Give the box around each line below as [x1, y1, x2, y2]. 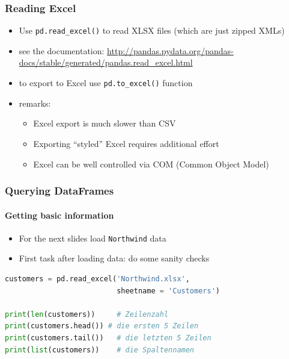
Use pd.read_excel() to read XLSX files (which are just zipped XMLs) [19, 24, 285, 37]
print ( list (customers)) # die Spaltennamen [5, 345, 195, 354]
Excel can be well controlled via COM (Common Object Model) [33, 157, 269, 170]
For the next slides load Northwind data [19, 231, 166, 244]
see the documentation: [19, 44, 105, 57]
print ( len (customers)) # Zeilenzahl [5, 310, 169, 319]
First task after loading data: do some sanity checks [19, 252, 210, 264]
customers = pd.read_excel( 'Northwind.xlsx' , [5, 274, 190, 283]
